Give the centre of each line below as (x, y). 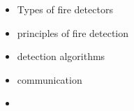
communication (50, 79)
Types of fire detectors (65, 9)
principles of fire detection (73, 32)
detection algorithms (61, 56)
